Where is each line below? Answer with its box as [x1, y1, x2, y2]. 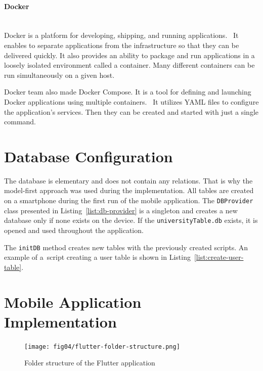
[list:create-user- [194, 252, 244, 262]
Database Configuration [4, 146, 173, 166]
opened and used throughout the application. [4, 224, 144, 235]
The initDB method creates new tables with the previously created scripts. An [4, 242, 248, 252]
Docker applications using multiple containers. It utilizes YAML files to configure [4, 96, 259, 107]
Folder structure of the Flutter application [24, 357, 155, 368]
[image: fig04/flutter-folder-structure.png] [24, 343, 180, 350]
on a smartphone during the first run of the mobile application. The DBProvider [4, 195, 253, 206]
